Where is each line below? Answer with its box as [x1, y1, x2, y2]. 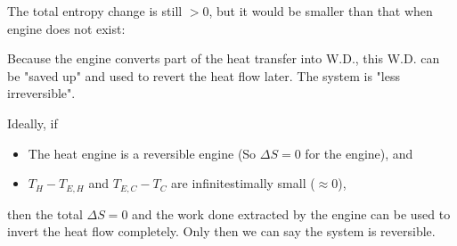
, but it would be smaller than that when [208, 2, 433, 20]
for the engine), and [305, 143, 413, 162]
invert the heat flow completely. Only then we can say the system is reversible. [7, 222, 436, 241]
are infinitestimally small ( [171, 174, 315, 193]
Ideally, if [7, 113, 58, 132]
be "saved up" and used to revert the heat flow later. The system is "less [7, 66, 400, 85]
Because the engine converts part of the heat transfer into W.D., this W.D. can [7, 49, 440, 68]
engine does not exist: [7, 19, 126, 37]
